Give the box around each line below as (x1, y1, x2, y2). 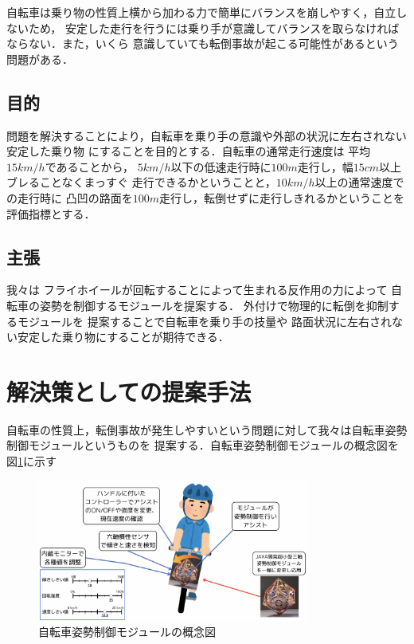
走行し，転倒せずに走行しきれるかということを (158, 189, 404, 206)
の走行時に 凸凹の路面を (6, 189, 133, 206)
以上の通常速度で (314, 174, 404, 190)
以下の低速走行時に (170, 158, 271, 175)
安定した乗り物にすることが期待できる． (17, 328, 229, 345)
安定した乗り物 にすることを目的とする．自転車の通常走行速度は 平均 (6, 143, 371, 159)
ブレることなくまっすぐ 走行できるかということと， (6, 174, 276, 190)
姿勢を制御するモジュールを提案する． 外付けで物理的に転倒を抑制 (39, 296, 389, 313)
